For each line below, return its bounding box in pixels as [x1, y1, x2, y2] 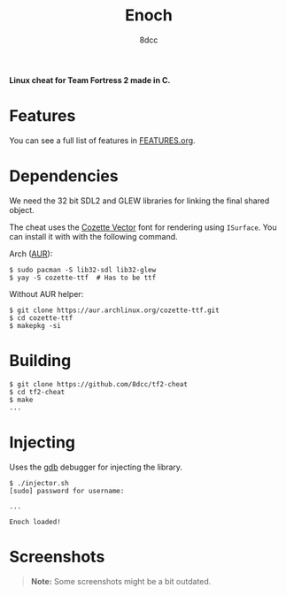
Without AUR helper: [9, 288, 84, 299]
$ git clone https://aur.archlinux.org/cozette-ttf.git [9, 306, 220, 315]
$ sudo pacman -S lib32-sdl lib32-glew [9, 265, 157, 274]
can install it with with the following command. [9, 231, 179, 241]
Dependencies [9, 166, 119, 187]
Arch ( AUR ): [9, 248, 53, 259]
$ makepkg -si [9, 321, 62, 330]
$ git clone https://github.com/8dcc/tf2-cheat [9, 379, 189, 389]
